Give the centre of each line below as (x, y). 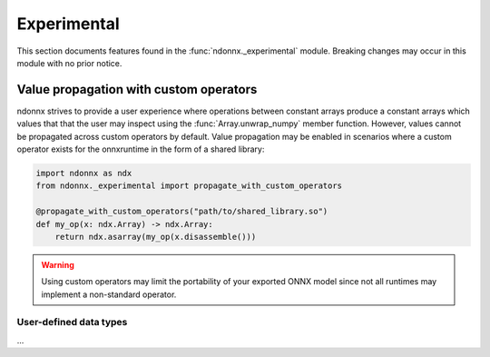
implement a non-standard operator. (109, 294)
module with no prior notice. (69, 63)
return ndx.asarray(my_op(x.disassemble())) (156, 237)
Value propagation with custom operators (137, 89)
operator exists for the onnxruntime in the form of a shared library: (141, 149)
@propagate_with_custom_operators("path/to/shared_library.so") (182, 212)
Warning (58, 264)
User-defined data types (72, 322)
